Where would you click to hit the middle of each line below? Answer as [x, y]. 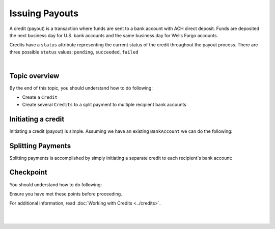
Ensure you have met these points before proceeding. [66, 194]
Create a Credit [40, 97]
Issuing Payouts [44, 13]
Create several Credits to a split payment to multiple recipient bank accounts [104, 104]
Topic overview [34, 76]
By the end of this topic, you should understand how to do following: [81, 88]
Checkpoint [29, 172]
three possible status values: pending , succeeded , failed [74, 52]
